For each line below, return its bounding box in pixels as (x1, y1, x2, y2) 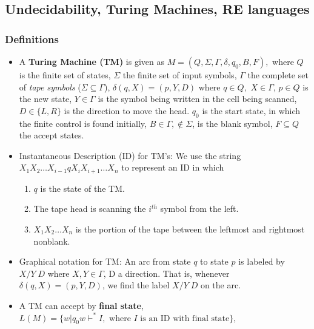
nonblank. (33, 234, 70, 247)
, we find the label (102, 279, 170, 291)
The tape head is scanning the (33, 202, 146, 215)
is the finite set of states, (19, 69, 111, 81)
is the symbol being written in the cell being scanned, (98, 92, 297, 105)
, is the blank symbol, (192, 117, 273, 129)
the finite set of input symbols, (122, 69, 237, 81)
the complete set (247, 69, 309, 81)
